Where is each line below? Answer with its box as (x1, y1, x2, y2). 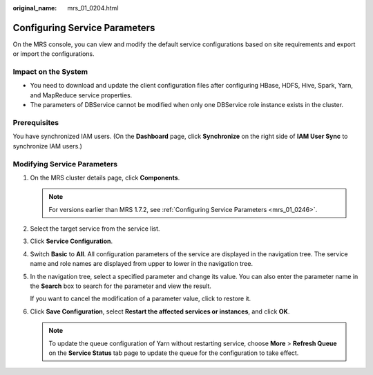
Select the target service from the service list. (30, 224, 160, 233)
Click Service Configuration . (30, 237, 113, 245)
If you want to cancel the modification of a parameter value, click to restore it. (30, 294, 251, 303)
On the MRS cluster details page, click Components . (30, 173, 180, 182)
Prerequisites (12, 117, 59, 127)
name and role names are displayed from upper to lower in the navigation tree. (30, 260, 254, 268)
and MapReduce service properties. (30, 90, 133, 99)
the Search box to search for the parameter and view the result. (30, 282, 212, 290)
